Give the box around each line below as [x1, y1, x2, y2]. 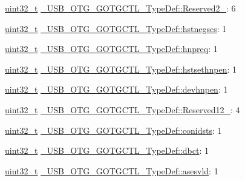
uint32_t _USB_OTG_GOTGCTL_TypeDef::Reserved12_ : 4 [5, 103, 240, 116]
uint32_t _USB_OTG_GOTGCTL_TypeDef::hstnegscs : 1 [5, 22, 227, 35]
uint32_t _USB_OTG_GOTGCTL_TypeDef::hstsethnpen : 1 [5, 62, 237, 75]
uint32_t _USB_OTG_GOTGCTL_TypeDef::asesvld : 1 [5, 164, 218, 177]
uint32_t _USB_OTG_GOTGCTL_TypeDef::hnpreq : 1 [5, 42, 218, 55]
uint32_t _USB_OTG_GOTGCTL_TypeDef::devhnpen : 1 [5, 83, 228, 96]
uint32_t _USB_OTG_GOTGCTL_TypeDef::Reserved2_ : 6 [5, 2, 236, 14]
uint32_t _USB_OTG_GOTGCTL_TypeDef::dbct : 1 [5, 144, 209, 157]
